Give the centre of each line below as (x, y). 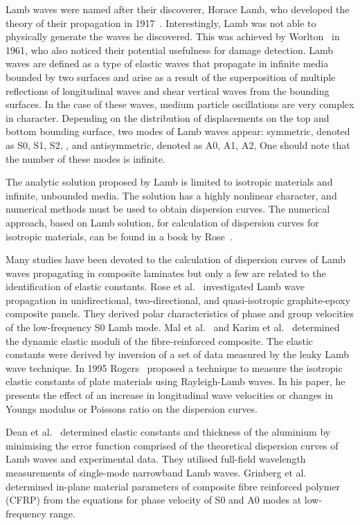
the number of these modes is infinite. (85, 158)
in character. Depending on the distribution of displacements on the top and (168, 117)
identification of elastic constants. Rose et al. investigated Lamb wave (155, 286)
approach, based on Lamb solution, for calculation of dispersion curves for (162, 222)
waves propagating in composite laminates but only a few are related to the (166, 273)
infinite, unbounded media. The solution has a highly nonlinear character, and (171, 195)
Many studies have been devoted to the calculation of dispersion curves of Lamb (176, 259)
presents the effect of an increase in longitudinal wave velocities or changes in (169, 395)
